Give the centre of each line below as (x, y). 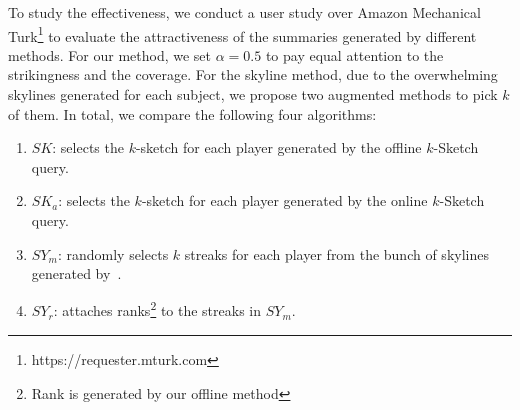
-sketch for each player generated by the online (284, 200)
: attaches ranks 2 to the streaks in (157, 309)
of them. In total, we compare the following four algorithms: (192, 113)
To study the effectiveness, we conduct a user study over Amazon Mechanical (244, 12)
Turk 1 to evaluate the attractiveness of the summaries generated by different (242, 34)
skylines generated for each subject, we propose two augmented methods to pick (253, 94)
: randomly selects (113, 253)
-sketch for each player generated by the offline (278, 147)
